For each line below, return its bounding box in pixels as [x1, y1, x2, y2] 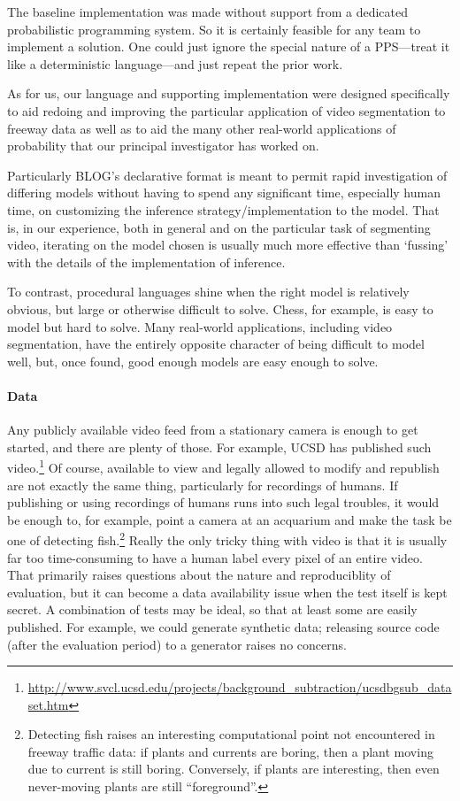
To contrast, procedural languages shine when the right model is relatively [7, 282, 410, 301]
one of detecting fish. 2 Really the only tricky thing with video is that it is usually [7, 528, 448, 549]
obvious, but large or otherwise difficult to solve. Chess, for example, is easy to [7, 299, 433, 318]
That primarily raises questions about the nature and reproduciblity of [7, 566, 391, 584]
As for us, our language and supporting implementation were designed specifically [7, 84, 450, 103]
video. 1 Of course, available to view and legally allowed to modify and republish [7, 456, 440, 476]
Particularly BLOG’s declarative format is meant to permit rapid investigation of [7, 166, 448, 184]
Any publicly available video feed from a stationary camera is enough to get [7, 420, 418, 439]
